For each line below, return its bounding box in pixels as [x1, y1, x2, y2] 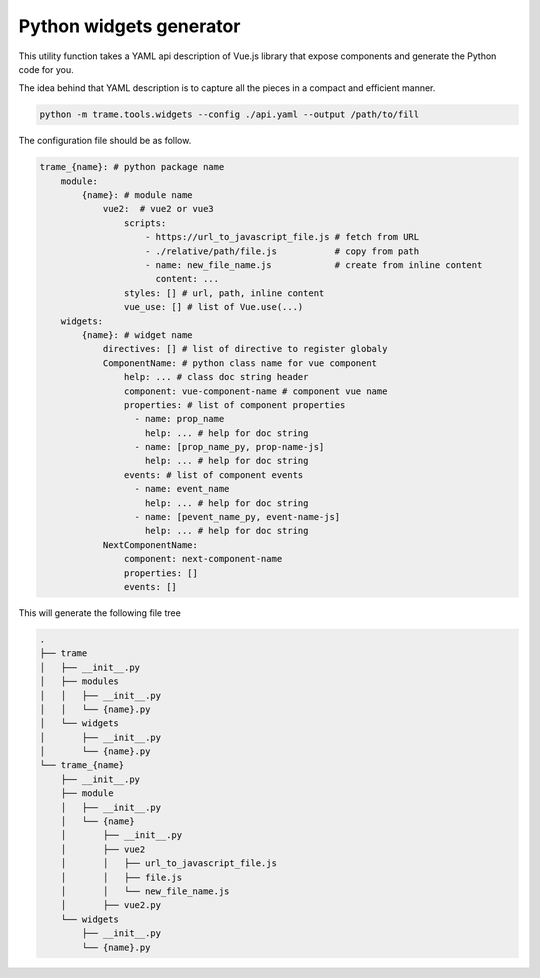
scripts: [123, 217, 167, 229]
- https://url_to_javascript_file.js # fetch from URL [145, 231, 420, 243]
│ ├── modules [39, 676, 120, 687]
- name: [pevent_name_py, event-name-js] [134, 511, 341, 523]
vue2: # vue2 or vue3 [102, 203, 214, 215]
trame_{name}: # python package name [39, 161, 225, 173]
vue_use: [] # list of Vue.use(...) [123, 301, 304, 313]
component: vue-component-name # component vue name [123, 385, 388, 397]
